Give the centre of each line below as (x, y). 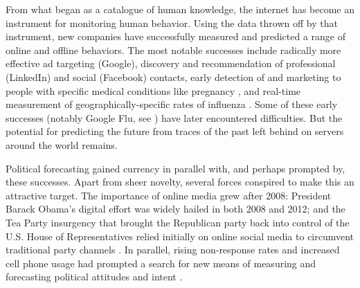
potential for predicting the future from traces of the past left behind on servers (175, 131)
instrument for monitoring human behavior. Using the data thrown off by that (172, 22)
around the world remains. (62, 144)
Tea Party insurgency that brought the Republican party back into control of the (178, 222)
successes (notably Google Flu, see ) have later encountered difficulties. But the (174, 117)
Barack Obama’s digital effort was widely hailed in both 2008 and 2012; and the (175, 209)
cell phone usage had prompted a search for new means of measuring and (161, 263)
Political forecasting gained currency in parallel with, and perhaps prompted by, (175, 168)
